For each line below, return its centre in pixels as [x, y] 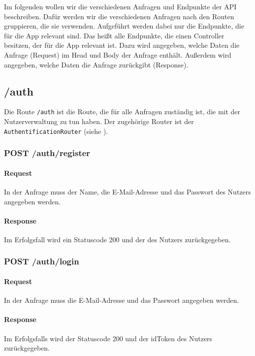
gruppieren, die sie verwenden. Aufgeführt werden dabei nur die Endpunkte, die [124, 26]
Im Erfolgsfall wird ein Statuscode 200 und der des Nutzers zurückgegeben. [117, 239]
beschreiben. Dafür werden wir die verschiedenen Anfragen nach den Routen [119, 16]
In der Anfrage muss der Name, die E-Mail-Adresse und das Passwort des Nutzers [127, 191]
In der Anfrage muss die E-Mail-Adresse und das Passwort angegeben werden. [122, 300]
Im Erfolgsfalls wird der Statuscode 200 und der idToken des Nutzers [108, 338]
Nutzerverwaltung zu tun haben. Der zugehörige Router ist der [99, 121]
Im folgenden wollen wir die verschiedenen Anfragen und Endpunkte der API [120, 6]
